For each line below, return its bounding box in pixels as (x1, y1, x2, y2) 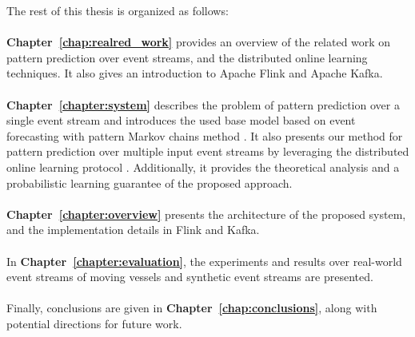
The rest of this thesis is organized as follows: (6, 2, 229, 18)
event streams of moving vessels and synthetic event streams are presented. (6, 268, 373, 285)
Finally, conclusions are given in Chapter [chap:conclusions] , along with (6, 299, 377, 316)
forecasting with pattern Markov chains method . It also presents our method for (6, 127, 403, 144)
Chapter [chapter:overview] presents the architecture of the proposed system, (6, 205, 406, 222)
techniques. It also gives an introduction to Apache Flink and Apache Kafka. (6, 65, 383, 81)
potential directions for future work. (6, 315, 182, 331)
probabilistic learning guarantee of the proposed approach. (6, 174, 293, 191)
